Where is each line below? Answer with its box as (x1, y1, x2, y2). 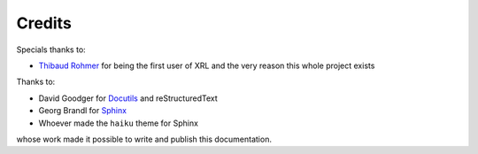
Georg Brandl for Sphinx (38, 105, 127, 116)
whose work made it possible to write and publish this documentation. (16, 134, 272, 144)
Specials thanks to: (16, 44, 86, 55)
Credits (16, 13, 73, 33)
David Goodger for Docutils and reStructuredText (38, 93, 219, 104)
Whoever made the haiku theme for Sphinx (38, 118, 199, 128)
